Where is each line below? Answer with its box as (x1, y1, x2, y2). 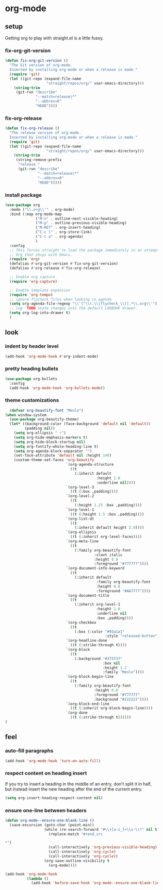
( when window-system (5, 412, 47, 418)
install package (5, 191, 42, 198)
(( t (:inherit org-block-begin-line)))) (70, 706, 153, 711)
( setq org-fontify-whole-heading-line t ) (14, 444, 98, 449)
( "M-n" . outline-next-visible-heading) (35, 216, 118, 221)
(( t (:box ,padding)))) (70, 489, 118, 494)
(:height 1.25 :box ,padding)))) (74, 503, 142, 508)
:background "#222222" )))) (94, 697, 149, 702)
